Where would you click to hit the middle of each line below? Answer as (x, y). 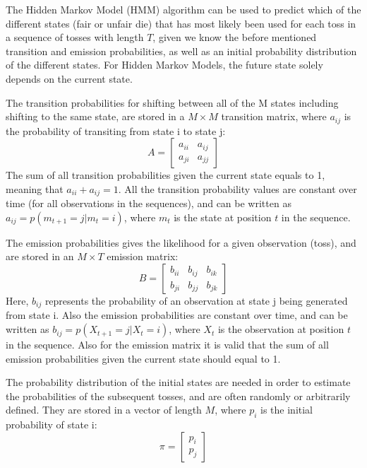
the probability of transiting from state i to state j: (116, 130)
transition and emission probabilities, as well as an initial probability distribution (181, 51)
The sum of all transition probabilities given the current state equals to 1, (166, 175)
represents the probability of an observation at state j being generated (196, 301)
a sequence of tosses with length (75, 37)
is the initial (287, 410)
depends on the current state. (69, 78)
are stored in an (40, 256)
